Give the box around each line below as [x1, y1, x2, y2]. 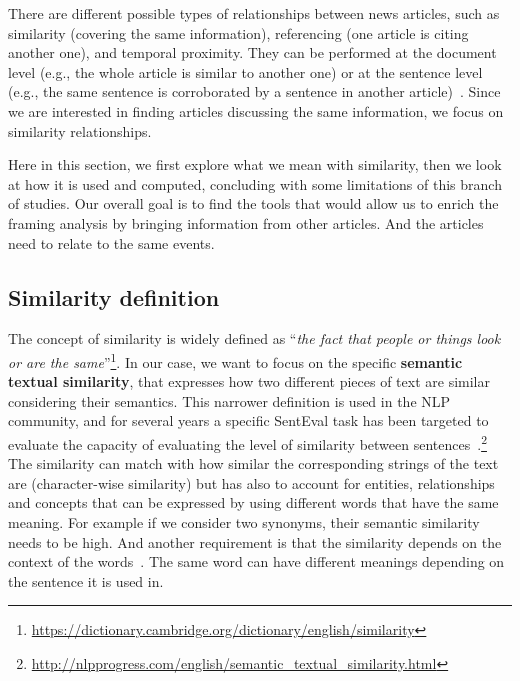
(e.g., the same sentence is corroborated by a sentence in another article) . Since [8, 81, 501, 102]
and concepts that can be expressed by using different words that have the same [8, 492, 499, 513]
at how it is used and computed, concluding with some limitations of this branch [8, 173, 502, 194]
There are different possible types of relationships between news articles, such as [8, 3, 500, 23]
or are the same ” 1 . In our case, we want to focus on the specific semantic [8, 348, 463, 372]
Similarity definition [8, 281, 220, 312]
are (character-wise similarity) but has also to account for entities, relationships [8, 472, 495, 493]
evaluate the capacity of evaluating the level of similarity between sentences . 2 [8, 430, 487, 454]
